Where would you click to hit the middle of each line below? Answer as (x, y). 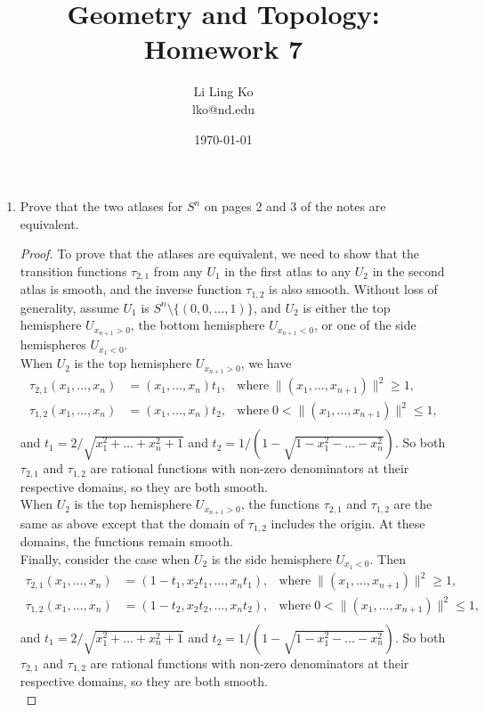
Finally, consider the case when (105, 559)
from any (178, 270)
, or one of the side (365, 325)
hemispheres (53, 344)
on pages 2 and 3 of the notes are (295, 206)
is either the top (347, 307)
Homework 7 (223, 49)
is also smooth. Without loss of (353, 289)
